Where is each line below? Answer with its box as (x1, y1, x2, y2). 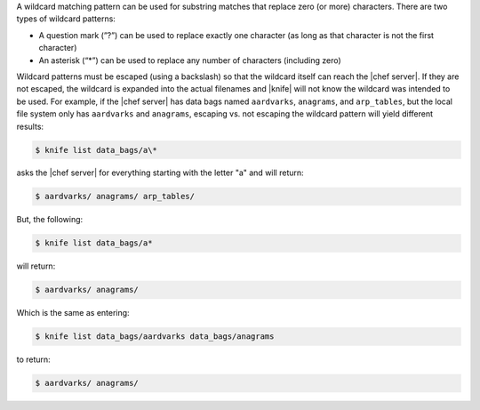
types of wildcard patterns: (16, 13, 116, 24)
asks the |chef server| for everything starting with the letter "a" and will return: (16, 167, 304, 178)
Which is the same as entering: (16, 308, 130, 318)
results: (16, 121, 44, 132)
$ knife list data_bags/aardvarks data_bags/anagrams (35, 332, 275, 342)
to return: (16, 354, 51, 365)
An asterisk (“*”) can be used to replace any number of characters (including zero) (38, 54, 341, 66)
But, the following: (16, 214, 84, 225)
